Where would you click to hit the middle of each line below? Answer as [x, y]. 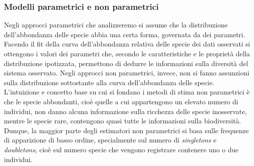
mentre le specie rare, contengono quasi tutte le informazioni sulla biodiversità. [123, 121]
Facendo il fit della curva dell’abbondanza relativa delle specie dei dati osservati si [127, 44]
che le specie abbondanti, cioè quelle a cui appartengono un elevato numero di [121, 101]
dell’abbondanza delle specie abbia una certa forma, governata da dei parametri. [125, 34]
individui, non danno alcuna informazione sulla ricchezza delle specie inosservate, [126, 111]
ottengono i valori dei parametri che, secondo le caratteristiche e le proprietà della [127, 53]
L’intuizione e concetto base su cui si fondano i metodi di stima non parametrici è [127, 92]
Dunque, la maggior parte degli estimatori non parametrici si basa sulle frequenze [127, 130]
